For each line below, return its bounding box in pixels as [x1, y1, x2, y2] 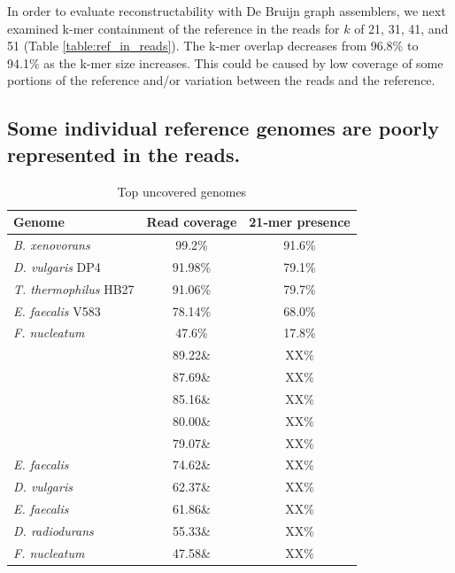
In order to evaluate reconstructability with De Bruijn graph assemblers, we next [7, 2, 446, 19]
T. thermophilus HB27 [13, 279, 135, 298]
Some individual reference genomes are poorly [7, 114, 439, 142]
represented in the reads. [7, 140, 241, 167]
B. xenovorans [13, 236, 90, 253]
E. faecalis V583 [13, 301, 101, 320]
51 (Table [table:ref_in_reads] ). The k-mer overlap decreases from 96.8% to [7, 36, 419, 55]
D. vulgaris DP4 [13, 257, 101, 275]
